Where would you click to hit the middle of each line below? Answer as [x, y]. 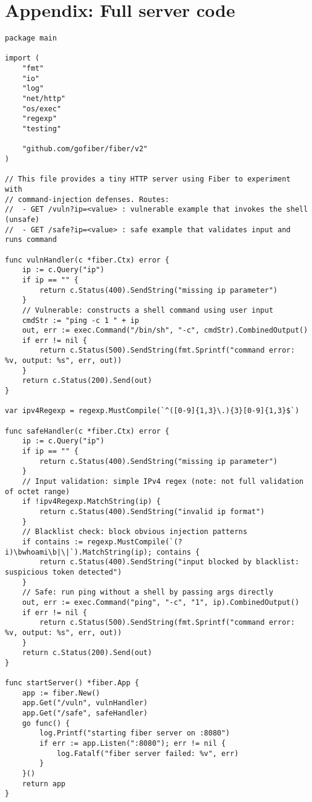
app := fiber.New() [61, 693]
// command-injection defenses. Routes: [87, 199]
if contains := [52, 542]
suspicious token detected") [63, 572]
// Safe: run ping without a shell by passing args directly [148, 592]
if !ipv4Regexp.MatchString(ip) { [91, 502]
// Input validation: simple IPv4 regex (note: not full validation [163, 481]
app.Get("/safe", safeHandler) [85, 713]
